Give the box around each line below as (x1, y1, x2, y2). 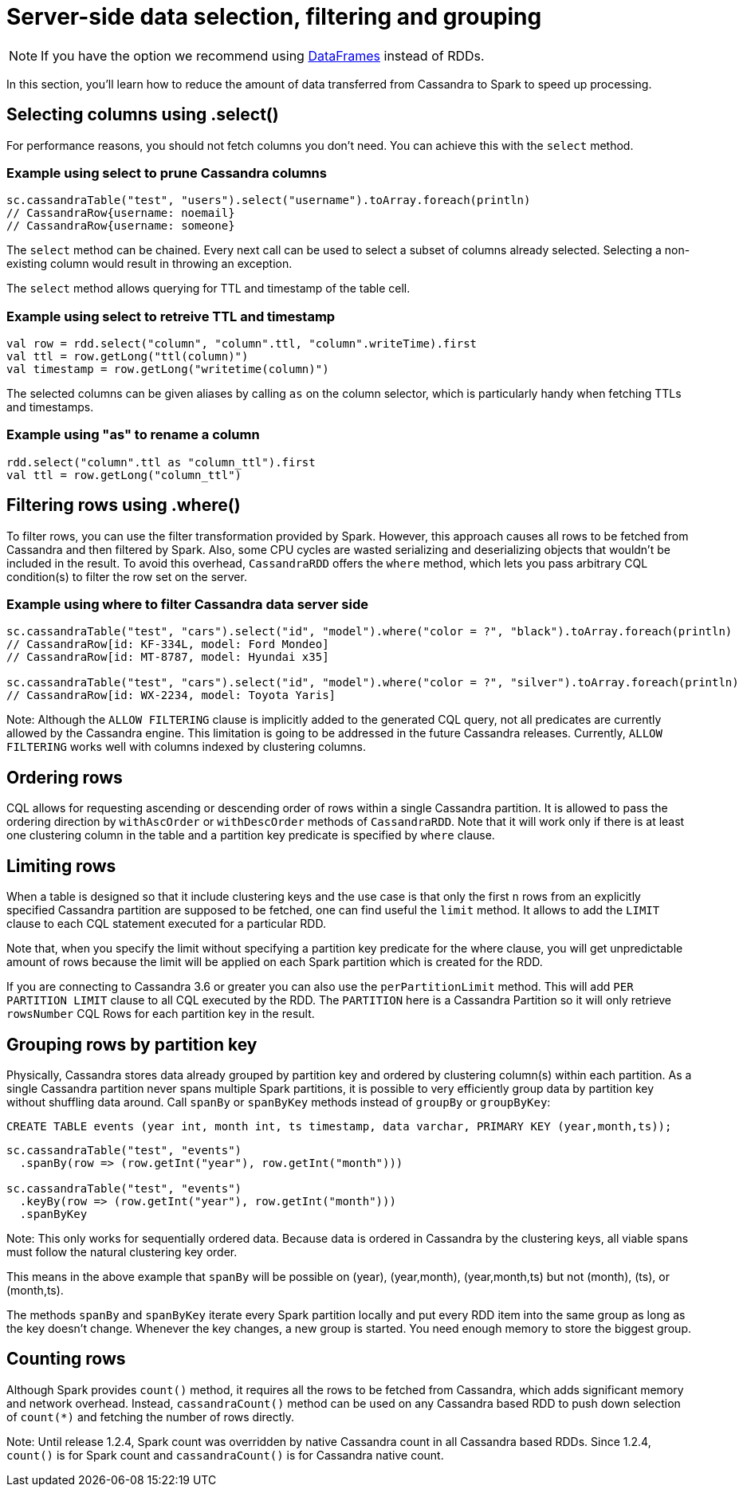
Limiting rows (6, 855, 116, 876)
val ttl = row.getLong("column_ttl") (6, 468, 242, 481)
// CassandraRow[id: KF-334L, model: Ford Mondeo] (6, 638, 329, 651)
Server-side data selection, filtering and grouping (6, 3, 542, 30)
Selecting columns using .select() (6, 104, 279, 125)
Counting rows (6, 1349, 126, 1369)
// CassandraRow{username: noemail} (6, 206, 235, 220)
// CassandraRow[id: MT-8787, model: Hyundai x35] (6, 650, 329, 664)
